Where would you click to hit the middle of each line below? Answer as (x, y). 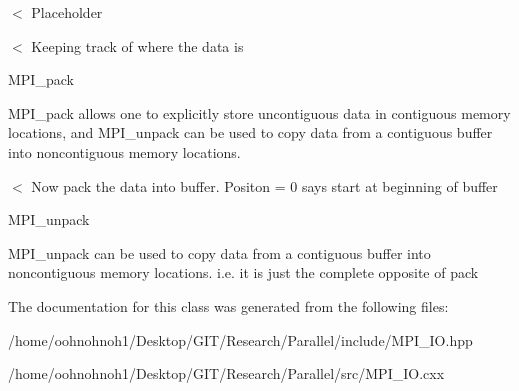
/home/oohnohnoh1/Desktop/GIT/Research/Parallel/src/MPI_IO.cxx (226, 373)
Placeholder (67, 12)
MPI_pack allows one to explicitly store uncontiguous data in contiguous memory (259, 112)
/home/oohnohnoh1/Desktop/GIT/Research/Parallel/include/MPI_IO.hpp (240, 339)
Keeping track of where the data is (137, 45)
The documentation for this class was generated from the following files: (228, 305)
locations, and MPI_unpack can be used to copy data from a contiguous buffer (250, 132)
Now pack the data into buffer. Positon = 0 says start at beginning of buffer (264, 185)
